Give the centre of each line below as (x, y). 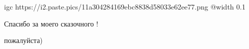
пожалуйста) (23, 40)
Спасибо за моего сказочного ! (51, 23)
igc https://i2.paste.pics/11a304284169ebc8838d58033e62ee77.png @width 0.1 (125, 6)
